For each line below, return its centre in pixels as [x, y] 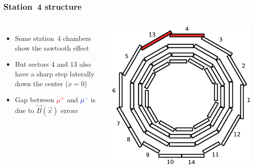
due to [24, 110]
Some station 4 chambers [53, 38]
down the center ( [41, 83]
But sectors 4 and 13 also [53, 64]
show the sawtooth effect [52, 47]
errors [69, 110]
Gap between [35, 100]
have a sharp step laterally [55, 74]
